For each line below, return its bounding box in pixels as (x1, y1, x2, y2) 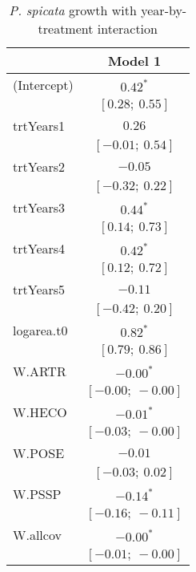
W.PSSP (13, 485, 62, 503)
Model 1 (107, 51, 162, 70)
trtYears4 (13, 239, 66, 258)
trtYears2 (13, 157, 66, 176)
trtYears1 (13, 116, 66, 135)
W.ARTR (13, 362, 66, 380)
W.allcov (13, 525, 62, 544)
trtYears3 (13, 198, 66, 217)
